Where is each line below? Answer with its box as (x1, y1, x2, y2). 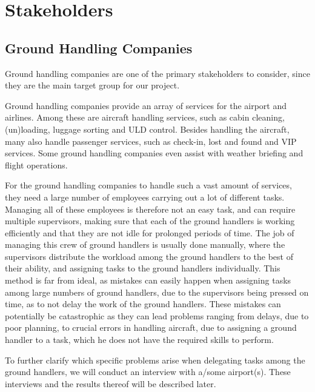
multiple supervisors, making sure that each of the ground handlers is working (5, 214, 295, 227)
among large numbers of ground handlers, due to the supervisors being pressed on (5, 285, 309, 298)
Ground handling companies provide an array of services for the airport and (5, 99, 287, 111)
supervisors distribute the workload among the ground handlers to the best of (5, 250, 293, 262)
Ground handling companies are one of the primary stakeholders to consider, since (5, 67, 310, 79)
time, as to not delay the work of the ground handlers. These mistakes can (5, 297, 281, 310)
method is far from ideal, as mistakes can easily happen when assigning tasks (5, 274, 291, 287)
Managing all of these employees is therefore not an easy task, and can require (5, 202, 296, 215)
